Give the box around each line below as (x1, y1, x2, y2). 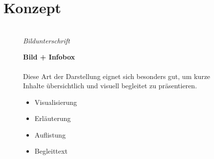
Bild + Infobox (23, 52, 75, 62)
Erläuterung (34, 113, 71, 123)
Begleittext (34, 146, 68, 156)
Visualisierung (34, 97, 77, 107)
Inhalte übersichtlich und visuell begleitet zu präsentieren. (23, 80, 197, 91)
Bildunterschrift (23, 35, 70, 45)
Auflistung (34, 129, 66, 139)
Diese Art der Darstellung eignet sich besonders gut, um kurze (23, 71, 211, 81)
